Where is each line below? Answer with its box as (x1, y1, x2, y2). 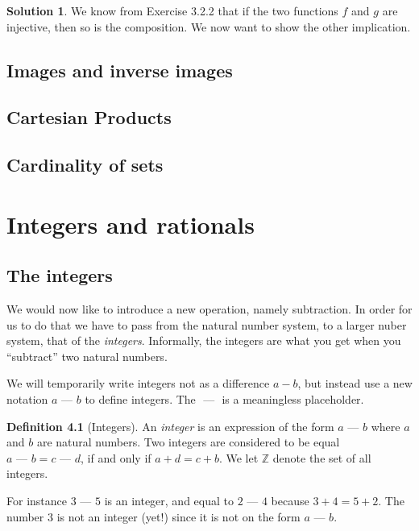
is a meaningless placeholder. (222, 391, 364, 408)
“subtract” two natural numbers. (6, 347, 168, 364)
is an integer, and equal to (104, 492, 234, 509)
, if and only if (81, 449, 151, 466)
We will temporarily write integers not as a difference (6, 375, 270, 392)
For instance (6, 492, 67, 509)
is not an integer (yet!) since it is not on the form (56, 508, 301, 525)
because (271, 492, 309, 509)
